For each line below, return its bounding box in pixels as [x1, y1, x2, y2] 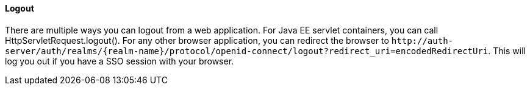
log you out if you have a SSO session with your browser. [5, 55, 234, 66]
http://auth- [391, 35, 454, 46]
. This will [488, 45, 526, 56]
